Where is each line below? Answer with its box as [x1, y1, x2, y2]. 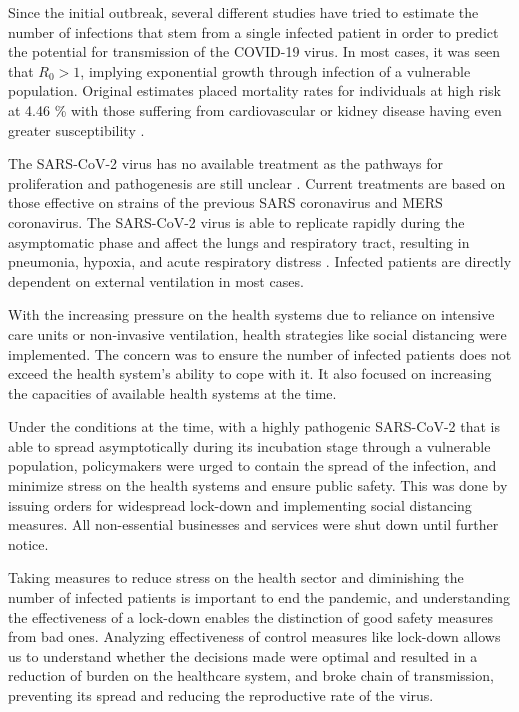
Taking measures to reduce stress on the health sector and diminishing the [8, 567, 464, 588]
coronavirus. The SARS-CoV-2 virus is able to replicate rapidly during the [8, 211, 465, 232]
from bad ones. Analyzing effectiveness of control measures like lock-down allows [8, 626, 501, 647]
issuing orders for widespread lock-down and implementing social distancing [8, 494, 472, 515]
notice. [8, 533, 49, 554]
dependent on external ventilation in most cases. [8, 270, 304, 291]
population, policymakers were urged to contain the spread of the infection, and [8, 455, 497, 476]
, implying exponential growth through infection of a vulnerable [80, 60, 471, 81]
